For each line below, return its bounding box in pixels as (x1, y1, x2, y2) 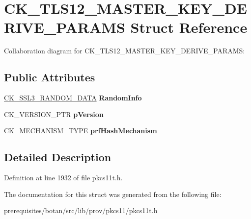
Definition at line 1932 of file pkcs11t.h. (4, 172, 123, 183)
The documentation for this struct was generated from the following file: (4, 189, 222, 199)
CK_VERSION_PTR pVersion (4, 109, 104, 119)
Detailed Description (4, 149, 112, 165)
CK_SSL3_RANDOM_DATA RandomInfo (4, 93, 142, 103)
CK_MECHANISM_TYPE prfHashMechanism (4, 125, 157, 136)
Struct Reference (130, 17, 248, 37)
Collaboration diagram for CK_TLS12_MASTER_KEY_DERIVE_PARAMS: (4, 46, 245, 56)
